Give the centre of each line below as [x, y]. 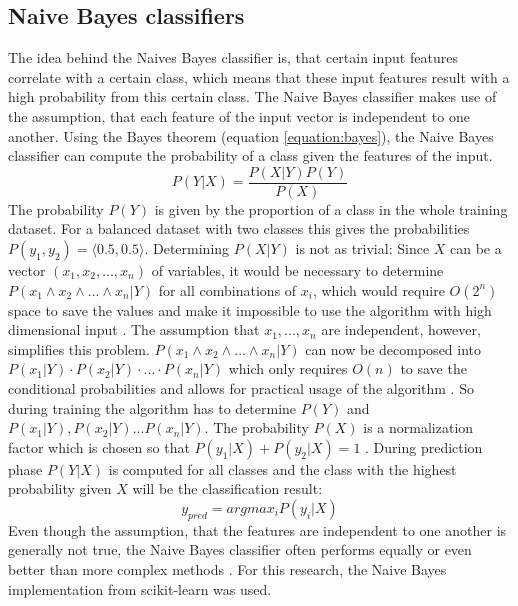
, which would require [378, 289]
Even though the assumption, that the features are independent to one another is [257, 529]
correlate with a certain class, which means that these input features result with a [259, 76]
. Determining [187, 248]
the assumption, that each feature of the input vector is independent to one [239, 115]
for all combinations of [227, 289]
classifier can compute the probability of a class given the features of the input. [250, 155]
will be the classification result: [227, 488]
